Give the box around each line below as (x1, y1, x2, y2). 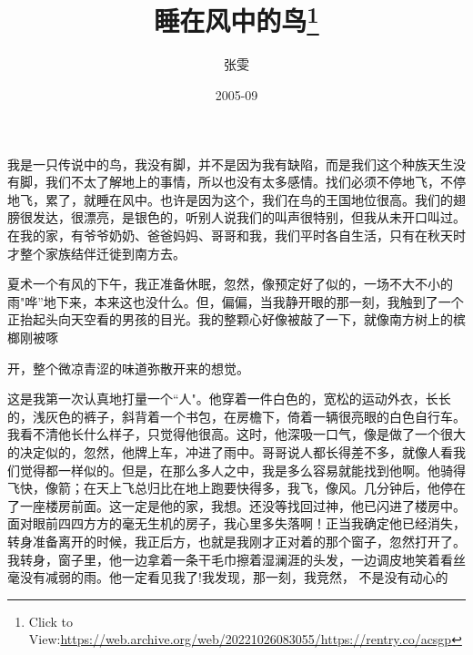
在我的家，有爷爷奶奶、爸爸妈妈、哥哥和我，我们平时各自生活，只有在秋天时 (7, 226, 466, 245)
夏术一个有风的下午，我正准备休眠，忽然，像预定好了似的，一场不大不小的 (7, 274, 453, 293)
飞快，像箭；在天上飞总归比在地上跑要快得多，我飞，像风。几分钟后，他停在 (7, 478, 466, 497)
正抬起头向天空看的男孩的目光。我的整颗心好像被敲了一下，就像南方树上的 (7, 310, 453, 329)
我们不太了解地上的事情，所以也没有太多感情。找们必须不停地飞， (45, 172, 440, 191)
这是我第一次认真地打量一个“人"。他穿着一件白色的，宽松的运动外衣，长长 (7, 389, 451, 408)
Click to (28, 611, 74, 630)
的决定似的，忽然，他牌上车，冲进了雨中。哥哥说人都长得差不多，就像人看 (7, 442, 453, 461)
